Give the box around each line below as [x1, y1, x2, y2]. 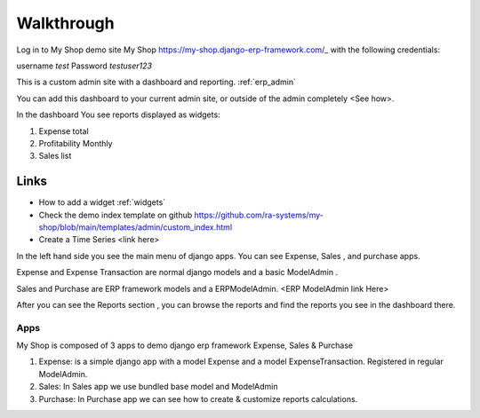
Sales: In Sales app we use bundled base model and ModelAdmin [38, 382, 278, 392]
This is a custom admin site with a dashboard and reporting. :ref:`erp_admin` [16, 76, 297, 88]
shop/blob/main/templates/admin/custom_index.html [38, 222, 233, 233]
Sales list [38, 151, 72, 162]
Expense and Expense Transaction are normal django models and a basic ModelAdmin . [16, 267, 338, 278]
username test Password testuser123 [16, 60, 153, 71]
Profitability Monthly [38, 138, 113, 148]
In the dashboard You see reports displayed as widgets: [16, 109, 221, 120]
